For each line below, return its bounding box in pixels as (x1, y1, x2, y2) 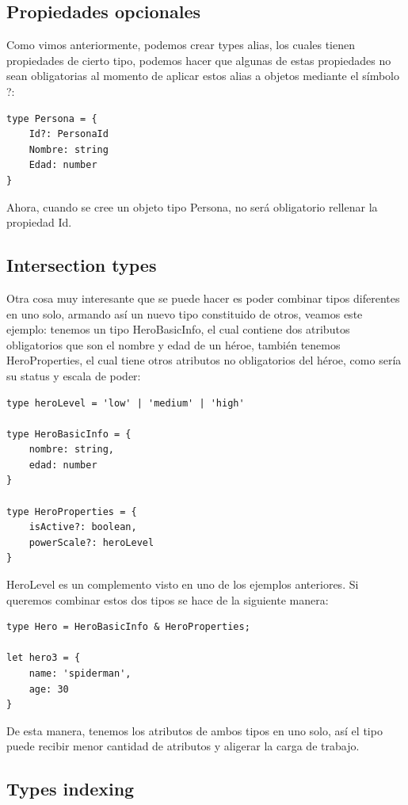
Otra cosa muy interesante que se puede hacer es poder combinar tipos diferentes (6, 289, 400, 306)
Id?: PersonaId (29, 128, 109, 140)
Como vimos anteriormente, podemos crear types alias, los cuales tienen (6, 36, 356, 53)
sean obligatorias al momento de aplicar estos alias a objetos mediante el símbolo (6, 67, 400, 84)
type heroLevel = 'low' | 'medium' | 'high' (6, 397, 245, 409)
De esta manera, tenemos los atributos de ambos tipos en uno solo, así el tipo (6, 722, 383, 738)
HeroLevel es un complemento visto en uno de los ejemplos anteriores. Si (6, 576, 359, 593)
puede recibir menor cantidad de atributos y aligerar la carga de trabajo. (6, 738, 360, 754)
